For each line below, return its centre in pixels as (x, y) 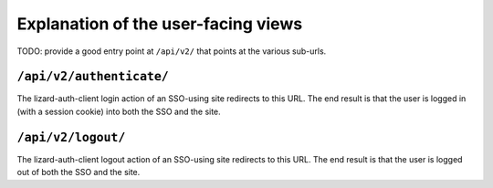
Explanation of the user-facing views (160, 24)
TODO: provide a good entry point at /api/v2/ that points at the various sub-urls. (172, 51)
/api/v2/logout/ (71, 137)
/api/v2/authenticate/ (93, 77)
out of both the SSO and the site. (79, 172)
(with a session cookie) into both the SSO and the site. (119, 111)
